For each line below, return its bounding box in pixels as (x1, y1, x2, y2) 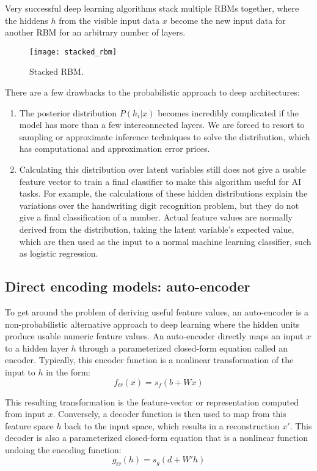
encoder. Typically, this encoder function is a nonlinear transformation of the (5, 353, 294, 366)
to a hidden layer (5, 341, 68, 354)
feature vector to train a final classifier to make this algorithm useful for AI (19, 175, 302, 187)
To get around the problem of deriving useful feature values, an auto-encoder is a (5, 305, 309, 318)
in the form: (46, 365, 90, 378)
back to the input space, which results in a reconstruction (64, 419, 280, 432)
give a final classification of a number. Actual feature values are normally (19, 211, 293, 224)
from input (5, 407, 45, 420)
